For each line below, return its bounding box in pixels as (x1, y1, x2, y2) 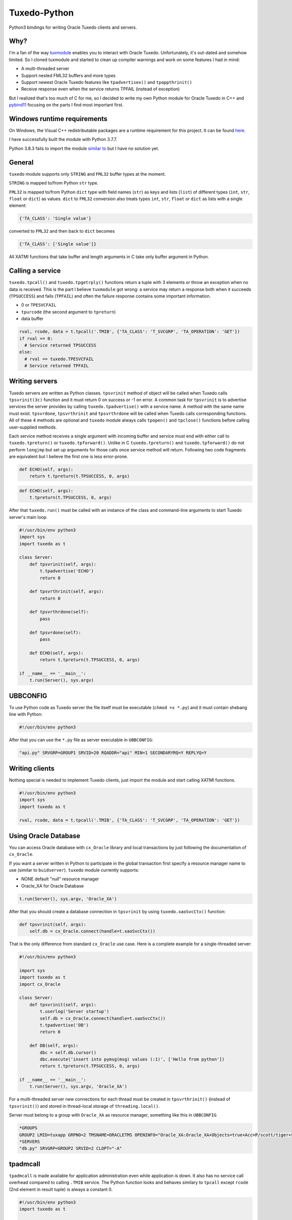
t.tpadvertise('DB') (39, 1022, 89, 1028)
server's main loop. (9, 514, 48, 520)
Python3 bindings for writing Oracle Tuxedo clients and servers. (9, 24, 137, 30)
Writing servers (9, 377, 58, 386)
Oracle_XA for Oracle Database (21, 883, 84, 889)
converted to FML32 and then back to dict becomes (9, 228, 115, 234)
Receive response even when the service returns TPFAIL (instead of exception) (21, 86, 180, 92)
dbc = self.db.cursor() (39, 1050, 97, 1055)
